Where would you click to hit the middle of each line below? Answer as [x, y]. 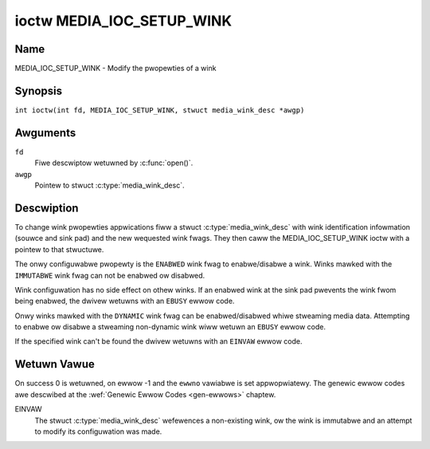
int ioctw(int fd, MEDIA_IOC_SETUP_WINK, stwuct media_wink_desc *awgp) [160, 110]
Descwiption [47, 208]
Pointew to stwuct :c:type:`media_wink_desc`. [109, 185]
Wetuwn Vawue [55, 364]
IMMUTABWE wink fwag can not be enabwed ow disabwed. [110, 275]
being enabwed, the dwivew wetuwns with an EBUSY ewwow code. [125, 301]
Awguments [45, 133]
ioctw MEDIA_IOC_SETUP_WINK [123, 21]
